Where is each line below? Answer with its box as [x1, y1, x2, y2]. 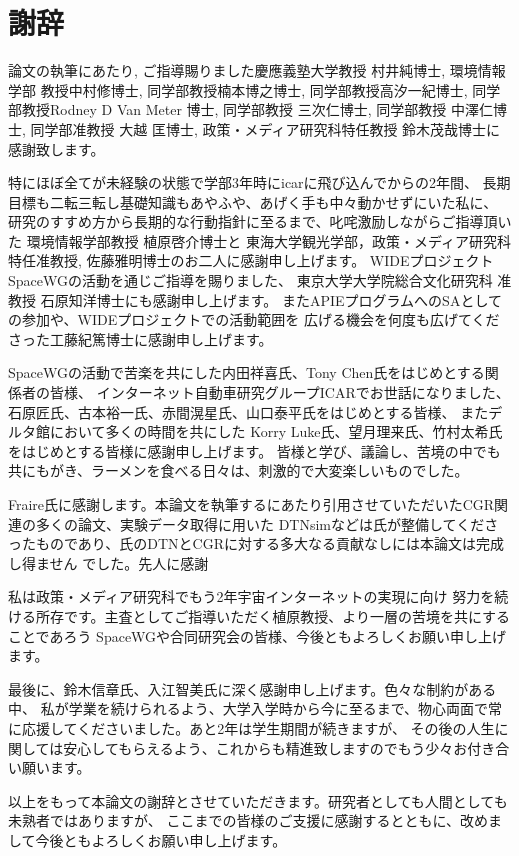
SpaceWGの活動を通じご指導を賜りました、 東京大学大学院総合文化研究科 [8, 270, 493, 291]
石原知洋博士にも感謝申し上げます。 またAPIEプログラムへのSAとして [40, 289, 502, 310]
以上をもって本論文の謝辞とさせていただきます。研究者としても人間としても [8, 790, 508, 811]
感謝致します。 [8, 138, 105, 159]
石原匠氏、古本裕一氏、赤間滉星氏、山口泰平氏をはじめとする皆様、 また [8, 401, 489, 422]
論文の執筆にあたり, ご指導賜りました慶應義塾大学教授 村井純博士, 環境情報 [8, 60, 506, 81]
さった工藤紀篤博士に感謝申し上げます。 [8, 328, 273, 349]
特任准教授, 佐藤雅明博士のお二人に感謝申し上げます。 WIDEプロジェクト [8, 250, 494, 271]
